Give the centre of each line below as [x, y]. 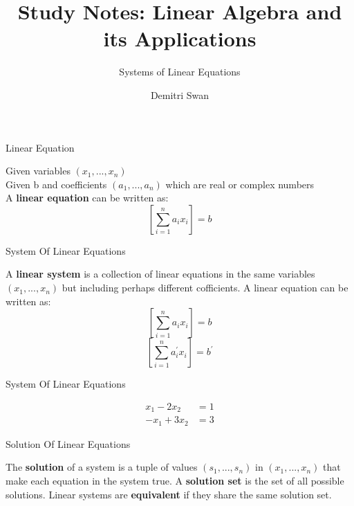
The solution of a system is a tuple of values [102, 467]
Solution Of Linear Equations [68, 443]
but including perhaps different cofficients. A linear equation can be [205, 288]
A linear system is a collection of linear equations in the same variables [160, 274]
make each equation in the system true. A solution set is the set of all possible [175, 480]
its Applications [180, 38]
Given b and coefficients [56, 184]
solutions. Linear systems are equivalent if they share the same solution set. [169, 494]
